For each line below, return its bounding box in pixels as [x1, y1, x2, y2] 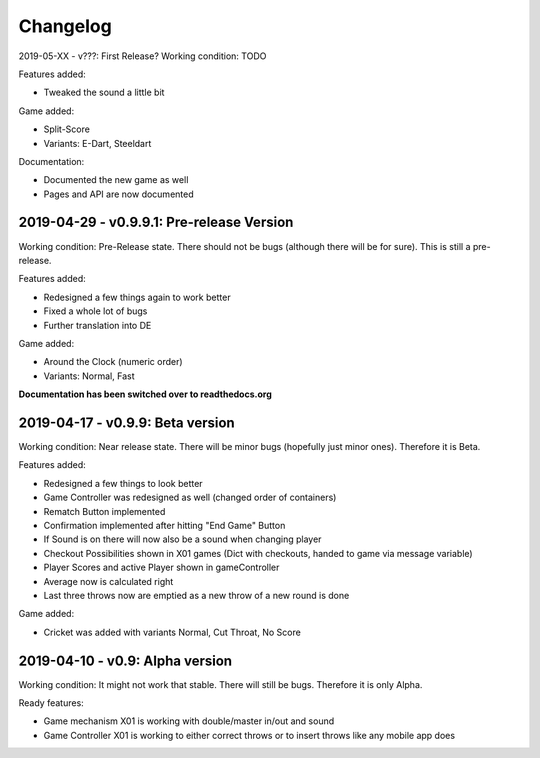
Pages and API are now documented [43, 188, 194, 200]
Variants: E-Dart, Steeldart [43, 137, 152, 149]
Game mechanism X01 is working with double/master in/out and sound [43, 715, 335, 727]
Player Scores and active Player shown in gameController [43, 561, 280, 574]
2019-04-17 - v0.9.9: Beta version [18, 414, 235, 431]
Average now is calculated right [43, 575, 174, 587]
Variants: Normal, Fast [43, 370, 135, 382]
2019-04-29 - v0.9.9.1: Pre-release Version [18, 214, 294, 231]
